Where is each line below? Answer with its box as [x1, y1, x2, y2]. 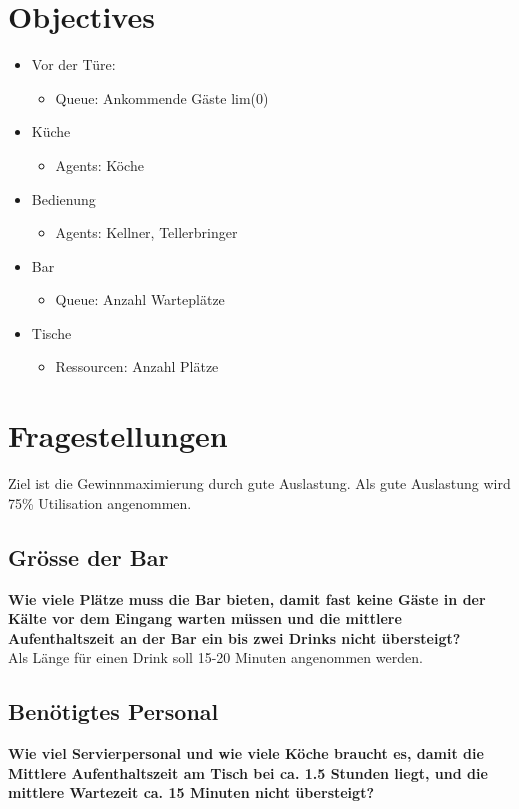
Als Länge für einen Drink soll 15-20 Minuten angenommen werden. [8, 647, 423, 668]
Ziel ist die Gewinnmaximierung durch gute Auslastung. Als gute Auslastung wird [8, 473, 511, 494]
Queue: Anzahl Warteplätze [55, 289, 225, 310]
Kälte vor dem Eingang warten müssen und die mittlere [8, 608, 402, 629]
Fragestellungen [8, 415, 228, 456]
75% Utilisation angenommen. [8, 492, 192, 513]
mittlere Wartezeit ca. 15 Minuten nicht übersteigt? [8, 782, 375, 803]
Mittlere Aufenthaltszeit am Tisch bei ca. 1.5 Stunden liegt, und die [8, 762, 488, 783]
